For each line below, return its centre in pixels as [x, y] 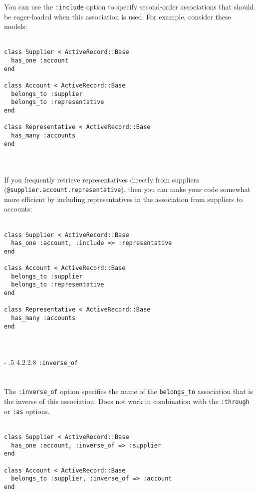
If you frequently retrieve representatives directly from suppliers [102, 179]
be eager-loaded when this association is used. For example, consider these [118, 16]
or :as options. [27, 411]
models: [16, 26]
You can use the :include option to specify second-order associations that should [129, 6]
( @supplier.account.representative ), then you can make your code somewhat [128, 189]
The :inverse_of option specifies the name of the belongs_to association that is [129, 391]
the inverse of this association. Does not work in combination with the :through [127, 401]
